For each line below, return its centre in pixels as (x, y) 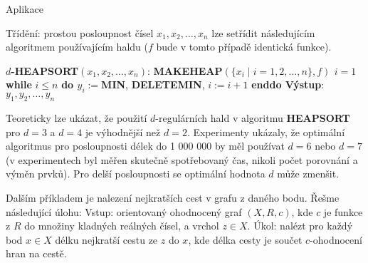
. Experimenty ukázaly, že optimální (266, 131)
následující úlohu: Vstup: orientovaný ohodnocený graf (124, 211)
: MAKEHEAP (185, 70)
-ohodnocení (336, 239)
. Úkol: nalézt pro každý (300, 226)
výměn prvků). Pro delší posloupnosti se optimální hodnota (136, 174)
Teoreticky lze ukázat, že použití (77, 117)
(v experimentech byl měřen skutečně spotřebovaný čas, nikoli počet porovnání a (182, 159)
